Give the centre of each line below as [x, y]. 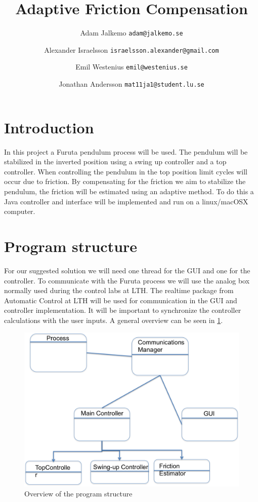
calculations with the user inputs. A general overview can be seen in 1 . [114, 320]
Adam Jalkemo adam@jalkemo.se [132, 33]
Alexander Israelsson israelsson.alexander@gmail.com [132, 49]
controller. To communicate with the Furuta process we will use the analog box [127, 280]
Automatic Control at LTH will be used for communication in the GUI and [121, 300]
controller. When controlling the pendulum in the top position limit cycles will [126, 171]
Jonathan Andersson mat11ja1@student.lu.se [132, 84]
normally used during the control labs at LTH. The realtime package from [119, 290]
